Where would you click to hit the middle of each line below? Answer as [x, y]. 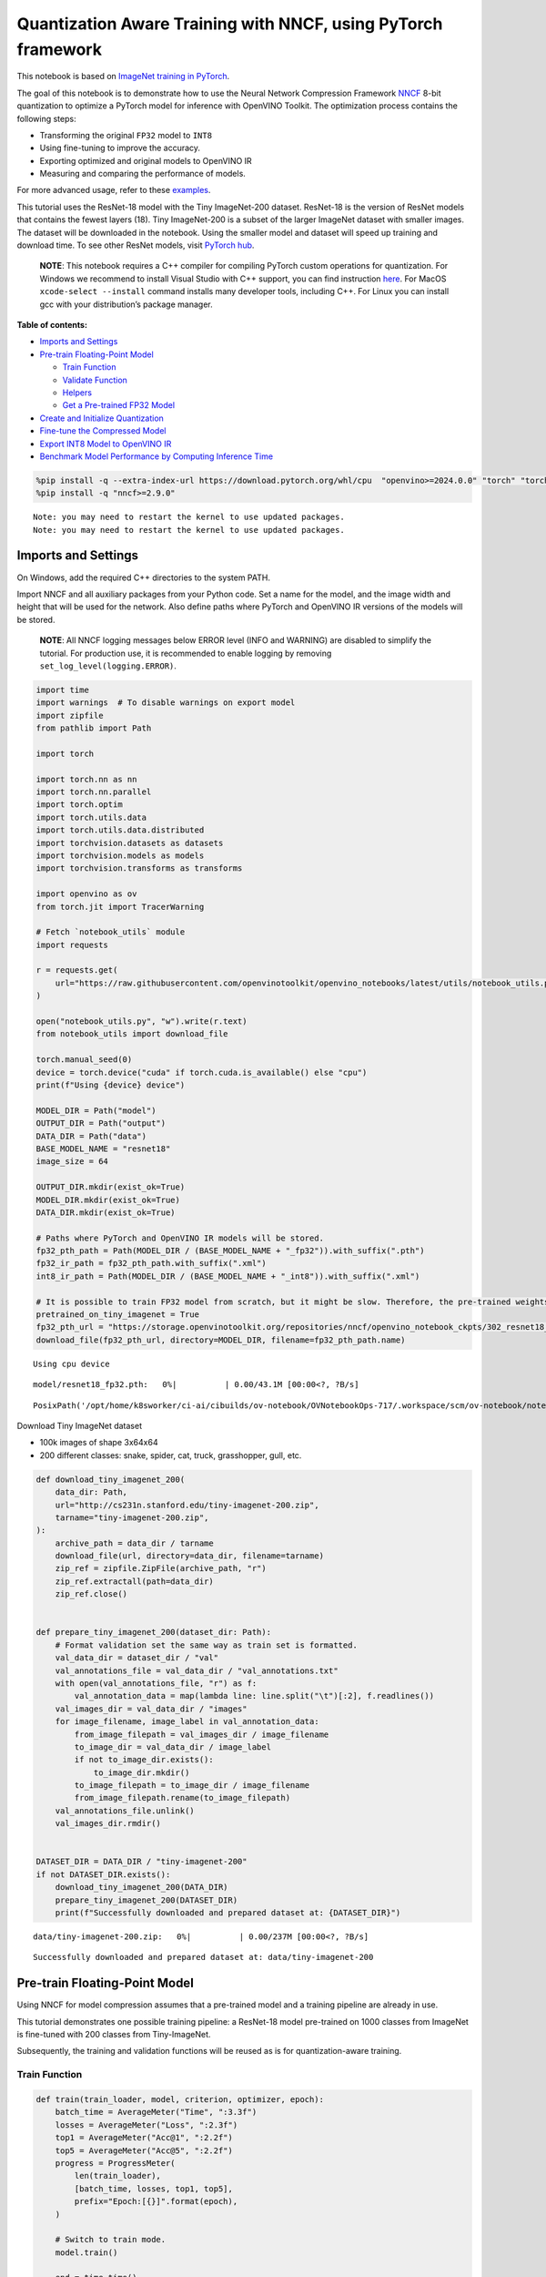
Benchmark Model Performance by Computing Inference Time [156, 456]
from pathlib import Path [94, 728]
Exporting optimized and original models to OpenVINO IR [146, 160]
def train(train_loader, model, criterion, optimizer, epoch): [180, 2099]
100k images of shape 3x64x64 [99, 1443]
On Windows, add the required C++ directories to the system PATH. [143, 577]
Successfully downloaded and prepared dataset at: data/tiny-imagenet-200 [203, 1957]
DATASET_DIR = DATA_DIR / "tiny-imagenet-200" [142, 1862]
